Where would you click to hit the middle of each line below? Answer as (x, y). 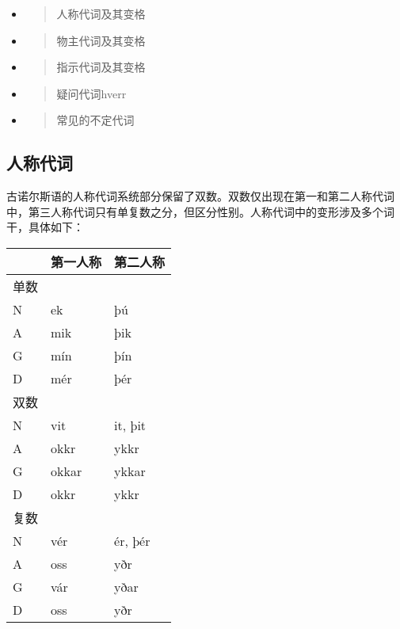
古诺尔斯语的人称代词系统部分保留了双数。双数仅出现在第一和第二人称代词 (200, 196)
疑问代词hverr (91, 93)
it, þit (130, 425)
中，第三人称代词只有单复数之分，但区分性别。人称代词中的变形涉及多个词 (200, 211)
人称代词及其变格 (101, 13)
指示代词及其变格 (101, 67)
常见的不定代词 (95, 120)
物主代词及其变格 (101, 40)
